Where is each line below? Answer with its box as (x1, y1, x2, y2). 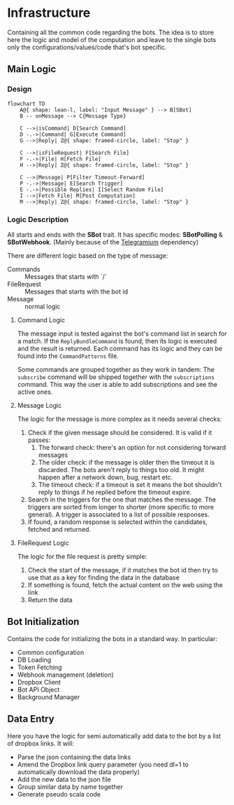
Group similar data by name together (17, 783, 124, 791)
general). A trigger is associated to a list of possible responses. (27, 510, 210, 518)
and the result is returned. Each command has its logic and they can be (17, 344, 223, 352)
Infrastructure (7, 5, 91, 21)
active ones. (17, 387, 53, 396)
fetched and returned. (27, 525, 92, 533)
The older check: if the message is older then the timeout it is (38, 457, 215, 467)
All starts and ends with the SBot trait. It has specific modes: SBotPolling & (7, 230, 224, 239)
